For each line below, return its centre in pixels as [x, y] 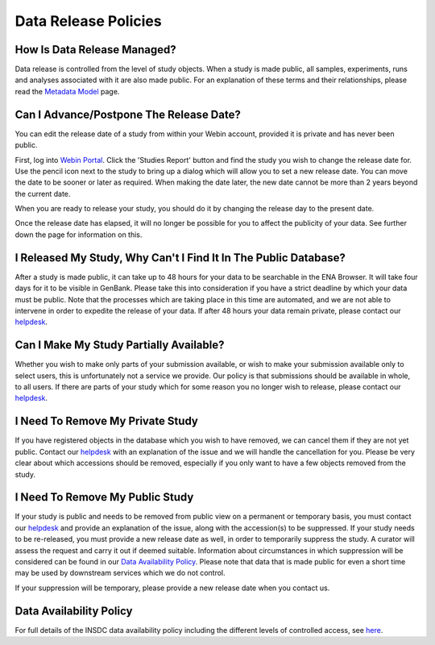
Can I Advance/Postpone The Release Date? [128, 114]
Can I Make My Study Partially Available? [120, 345]
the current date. [43, 193]
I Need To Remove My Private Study [107, 421]
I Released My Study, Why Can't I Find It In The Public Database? [180, 258]
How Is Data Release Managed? [95, 50]
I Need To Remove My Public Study [104, 497]
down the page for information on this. [79, 235]
